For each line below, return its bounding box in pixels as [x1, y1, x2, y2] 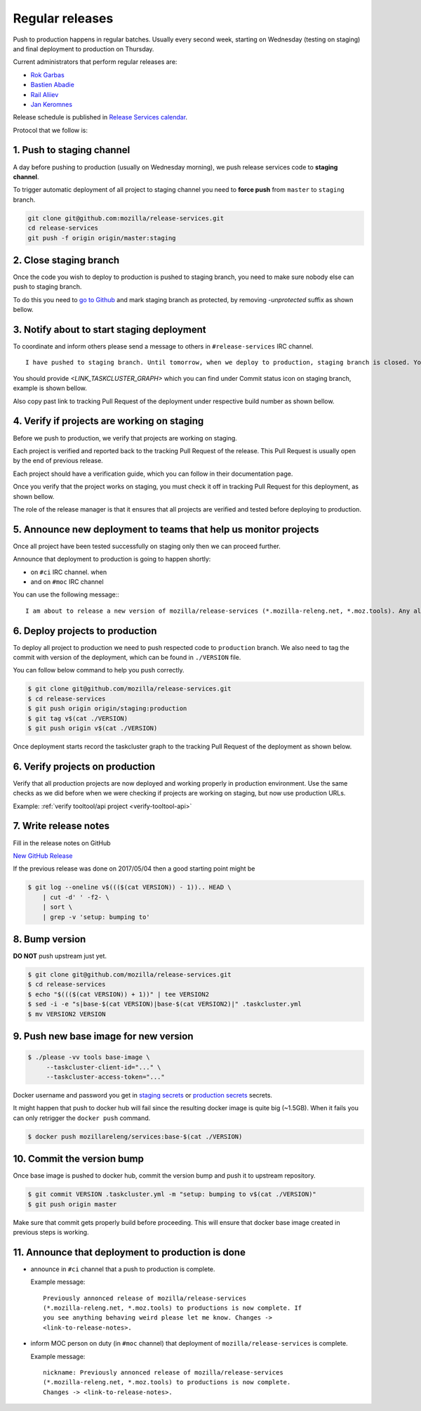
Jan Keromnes [30, 100, 73, 108]
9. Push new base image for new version [13, 1030, 194, 1042]
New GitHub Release [13, 851, 73, 860]
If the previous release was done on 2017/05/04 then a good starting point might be [13, 864, 255, 873]
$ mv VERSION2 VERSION [27, 1010, 106, 1018]
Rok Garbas [30, 70, 65, 79]
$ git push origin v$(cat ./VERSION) [27, 724, 158, 732]
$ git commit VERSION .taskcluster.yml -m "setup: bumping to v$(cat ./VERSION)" [27, 1190, 317, 1198]
